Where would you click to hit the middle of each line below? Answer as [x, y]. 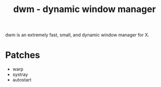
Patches [23, 55]
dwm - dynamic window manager [85, 9]
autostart [22, 80]
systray [20, 74]
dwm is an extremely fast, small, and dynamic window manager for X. [77, 35]
